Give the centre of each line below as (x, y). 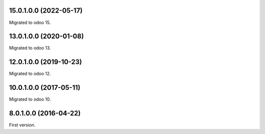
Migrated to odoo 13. (30, 48)
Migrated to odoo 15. (30, 22)
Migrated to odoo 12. (30, 74)
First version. (22, 125)
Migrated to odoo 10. (30, 99)
